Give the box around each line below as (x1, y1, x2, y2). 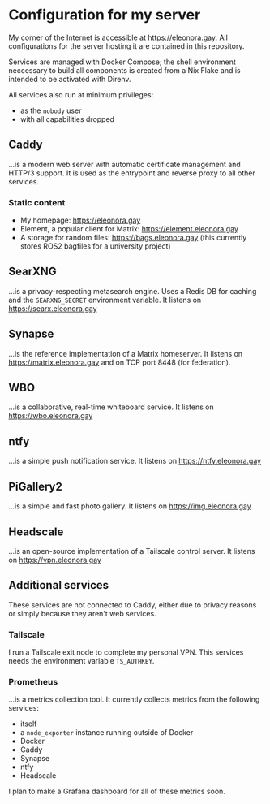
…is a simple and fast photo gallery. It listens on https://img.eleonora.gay (8, 501, 251, 511)
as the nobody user (19, 106, 82, 115)
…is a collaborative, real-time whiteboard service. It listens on (8, 402, 215, 412)
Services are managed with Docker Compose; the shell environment (8, 57, 237, 67)
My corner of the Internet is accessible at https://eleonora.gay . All (8, 32, 229, 42)
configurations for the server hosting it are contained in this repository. (8, 41, 245, 50)
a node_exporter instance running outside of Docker (19, 728, 194, 737)
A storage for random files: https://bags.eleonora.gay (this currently (19, 233, 247, 243)
